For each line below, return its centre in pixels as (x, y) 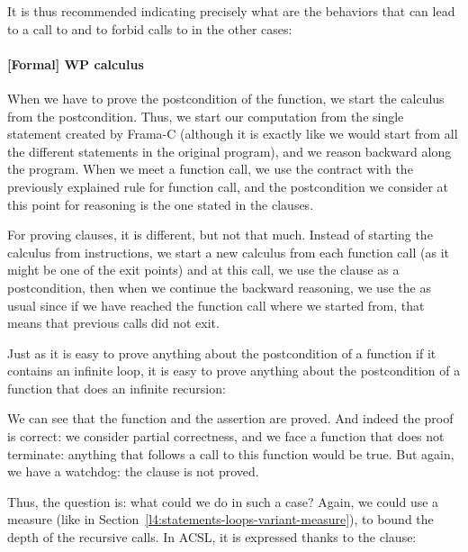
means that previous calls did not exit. (113, 323)
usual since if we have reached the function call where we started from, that (216, 305)
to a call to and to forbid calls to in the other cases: (150, 28)
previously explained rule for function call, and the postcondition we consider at (228, 186)
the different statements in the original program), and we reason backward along (229, 151)
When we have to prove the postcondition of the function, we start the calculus (226, 98)
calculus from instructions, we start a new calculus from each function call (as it (228, 252)
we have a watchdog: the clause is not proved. (133, 471)
